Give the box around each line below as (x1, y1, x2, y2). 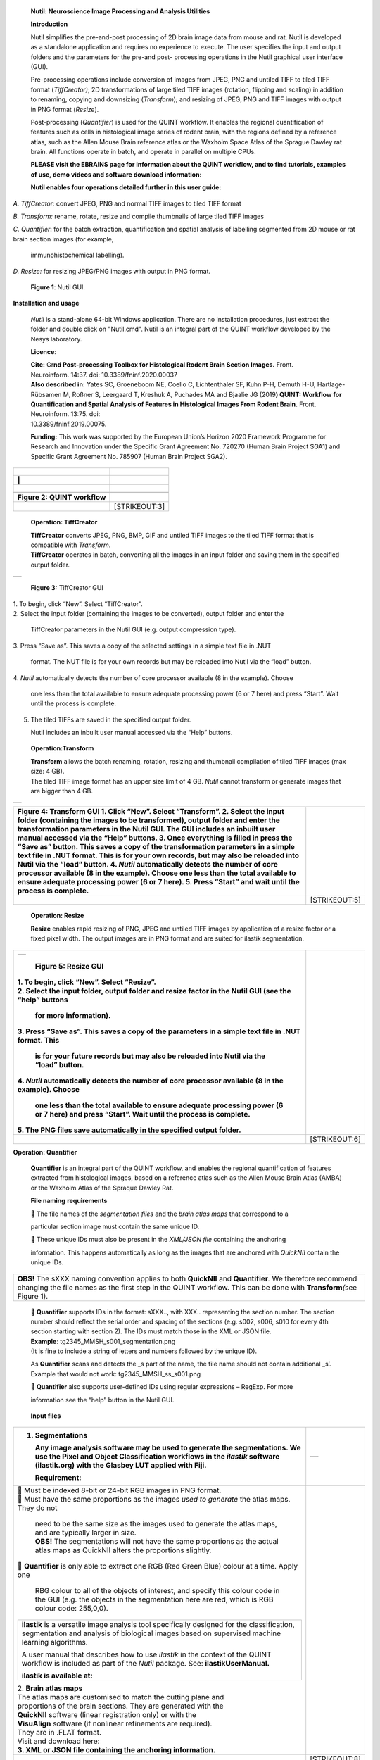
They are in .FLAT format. (17, 1728, 102, 1737)
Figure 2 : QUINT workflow (17, 493, 106, 503)
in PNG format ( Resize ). (30, 105, 99, 113)
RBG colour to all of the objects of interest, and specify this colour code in (34, 1586, 280, 1596)
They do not (17, 1503, 58, 1513)
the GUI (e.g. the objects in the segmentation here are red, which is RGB (34, 1595, 274, 1604)
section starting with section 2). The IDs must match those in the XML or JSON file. (30, 1327, 272, 1335)
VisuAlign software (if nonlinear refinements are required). (17, 1718, 213, 1728)
